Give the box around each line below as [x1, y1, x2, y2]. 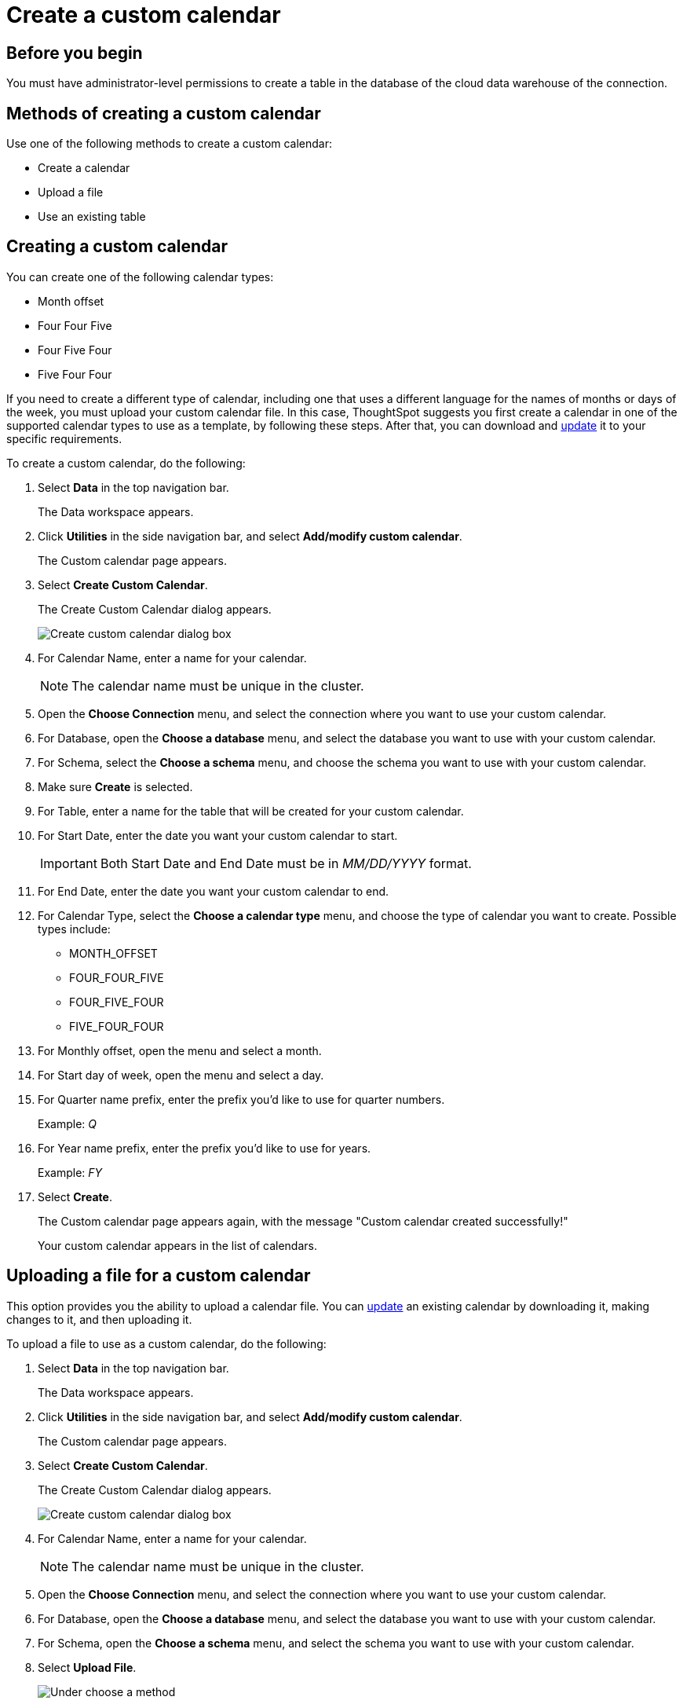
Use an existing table [38, 210, 146, 224]
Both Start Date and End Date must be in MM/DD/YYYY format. [100, 855, 472, 871]
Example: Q [38, 1116, 97, 1131]
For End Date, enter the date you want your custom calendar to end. [38, 884, 389, 898]
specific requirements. [6, 431, 122, 445]
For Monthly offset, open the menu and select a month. [38, 1043, 322, 1057]
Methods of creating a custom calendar [6, 103, 321, 123]
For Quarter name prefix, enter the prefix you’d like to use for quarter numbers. [38, 1092, 445, 1106]
